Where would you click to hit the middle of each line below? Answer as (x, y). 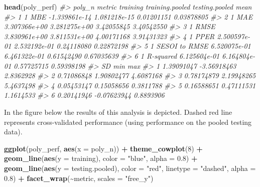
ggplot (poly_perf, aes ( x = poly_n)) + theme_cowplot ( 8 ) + (103, 148)
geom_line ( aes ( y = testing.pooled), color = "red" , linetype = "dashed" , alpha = (130, 168)
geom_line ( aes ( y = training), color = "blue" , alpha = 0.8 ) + (101, 158)
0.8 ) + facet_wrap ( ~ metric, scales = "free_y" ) (79, 178)
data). (13, 132)
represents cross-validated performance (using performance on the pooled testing (128, 122)
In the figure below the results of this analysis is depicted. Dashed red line (118, 112)
